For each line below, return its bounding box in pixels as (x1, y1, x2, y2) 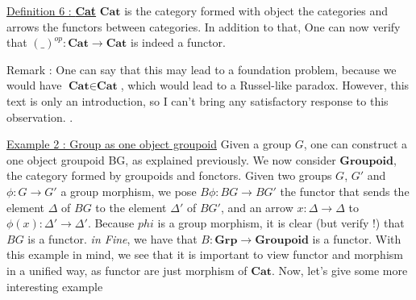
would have (6, 77, 62, 94)
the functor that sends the (280, 182, 410, 199)
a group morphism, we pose (60, 182, 197, 199)
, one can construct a (303, 135, 408, 152)
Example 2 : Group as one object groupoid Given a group (6, 135, 291, 152)
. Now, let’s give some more (272, 261, 408, 278)
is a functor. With (312, 230, 401, 247)
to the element (95, 198, 167, 215)
